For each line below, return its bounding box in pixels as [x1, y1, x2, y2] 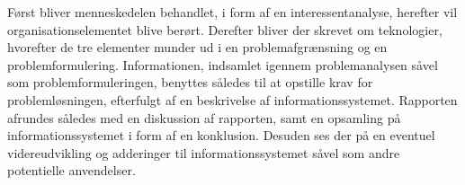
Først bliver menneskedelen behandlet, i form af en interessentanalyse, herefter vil [7, 3, 458, 21]
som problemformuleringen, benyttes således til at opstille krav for [7, 73, 373, 92]
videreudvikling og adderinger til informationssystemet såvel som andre [7, 143, 400, 162]
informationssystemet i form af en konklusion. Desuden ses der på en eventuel [7, 126, 435, 145]
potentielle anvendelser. [7, 161, 136, 180]
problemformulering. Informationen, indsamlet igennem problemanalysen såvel [7, 55, 438, 74]
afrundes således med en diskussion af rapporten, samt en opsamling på [7, 108, 401, 127]
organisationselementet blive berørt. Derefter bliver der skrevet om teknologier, [7, 20, 443, 39]
